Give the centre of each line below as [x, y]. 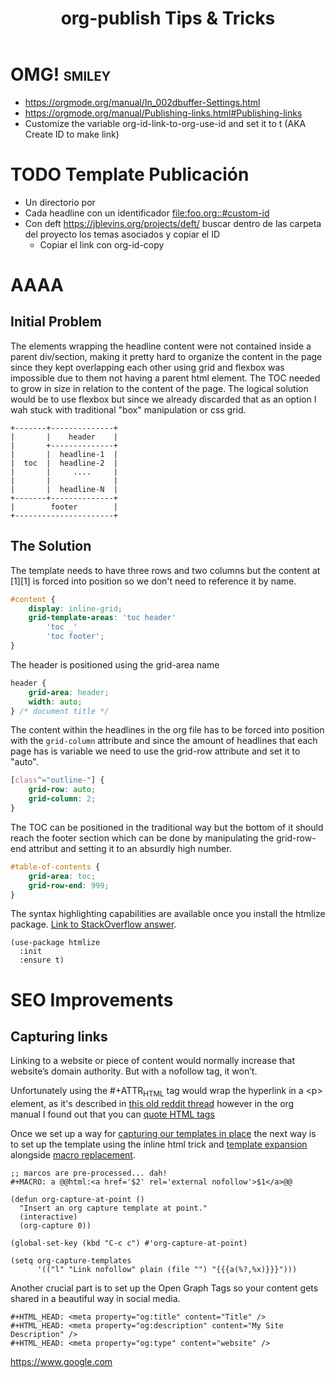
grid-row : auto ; [62, 790]
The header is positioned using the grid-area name [115, 664]
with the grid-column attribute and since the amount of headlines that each [164, 741]
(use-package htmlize [55, 943]
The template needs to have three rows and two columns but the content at [165, 570]
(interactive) [48, 1217]
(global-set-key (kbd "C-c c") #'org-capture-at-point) [129, 1243]
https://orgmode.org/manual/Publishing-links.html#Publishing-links [163, 113]
